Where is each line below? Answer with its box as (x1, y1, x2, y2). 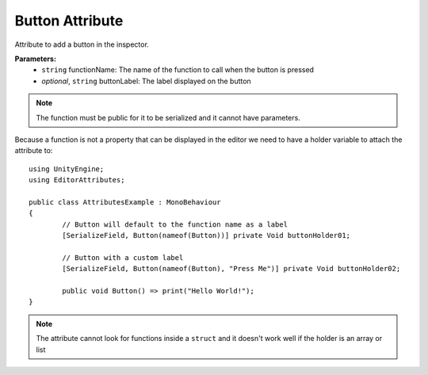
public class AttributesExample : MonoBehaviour (29, 197, 221, 206)
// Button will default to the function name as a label (62, 220, 289, 229)
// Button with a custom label (62, 253, 184, 262)
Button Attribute (14, 12, 124, 29)
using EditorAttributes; (29, 175, 125, 185)
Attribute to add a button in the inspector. (14, 40, 150, 49)
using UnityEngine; (29, 164, 105, 174)
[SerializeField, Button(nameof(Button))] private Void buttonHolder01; (62, 231, 351, 240)
